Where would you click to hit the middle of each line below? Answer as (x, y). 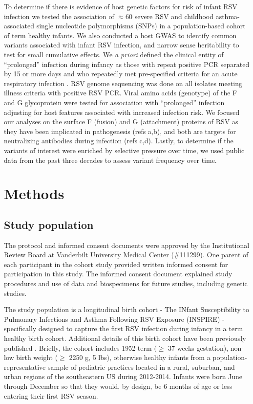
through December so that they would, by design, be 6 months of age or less (118, 386)
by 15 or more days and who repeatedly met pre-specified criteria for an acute (121, 74)
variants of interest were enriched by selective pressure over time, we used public (124, 150)
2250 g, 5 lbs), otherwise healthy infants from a (140, 357)
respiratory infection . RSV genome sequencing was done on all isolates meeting (123, 83)
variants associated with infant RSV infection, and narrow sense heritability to (122, 45)
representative (25, 367)
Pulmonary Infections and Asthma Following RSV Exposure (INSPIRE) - (114, 319)
